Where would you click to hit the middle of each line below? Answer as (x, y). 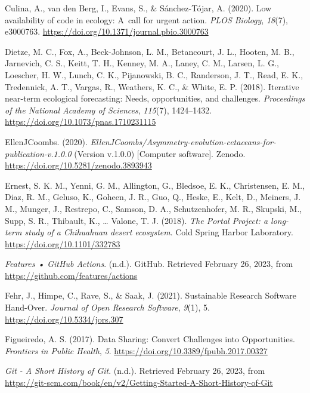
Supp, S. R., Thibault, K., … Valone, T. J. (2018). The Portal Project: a (137, 220)
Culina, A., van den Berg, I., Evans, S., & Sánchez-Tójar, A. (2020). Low (138, 8)
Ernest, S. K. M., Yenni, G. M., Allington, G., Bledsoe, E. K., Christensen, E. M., (155, 185)
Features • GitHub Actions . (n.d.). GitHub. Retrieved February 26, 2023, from (149, 264)
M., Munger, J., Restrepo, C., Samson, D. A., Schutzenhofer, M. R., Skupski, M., (154, 208)
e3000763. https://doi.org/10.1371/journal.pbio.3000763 (107, 31)
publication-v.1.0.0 (38, 153)
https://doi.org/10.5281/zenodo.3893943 (78, 165)
